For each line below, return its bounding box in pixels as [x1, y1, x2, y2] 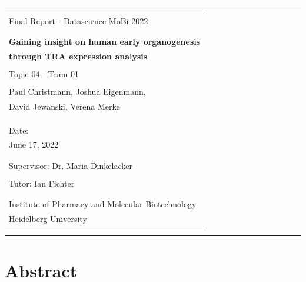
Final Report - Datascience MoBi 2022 [9, 14, 148, 26]
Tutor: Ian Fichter [9, 177, 75, 189]
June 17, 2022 [9, 138, 59, 151]
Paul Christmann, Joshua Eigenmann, [9, 85, 146, 98]
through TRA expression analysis [9, 49, 148, 62]
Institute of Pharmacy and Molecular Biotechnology [9, 198, 197, 210]
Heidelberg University [9, 213, 87, 225]
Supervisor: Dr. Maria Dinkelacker [9, 159, 132, 171]
